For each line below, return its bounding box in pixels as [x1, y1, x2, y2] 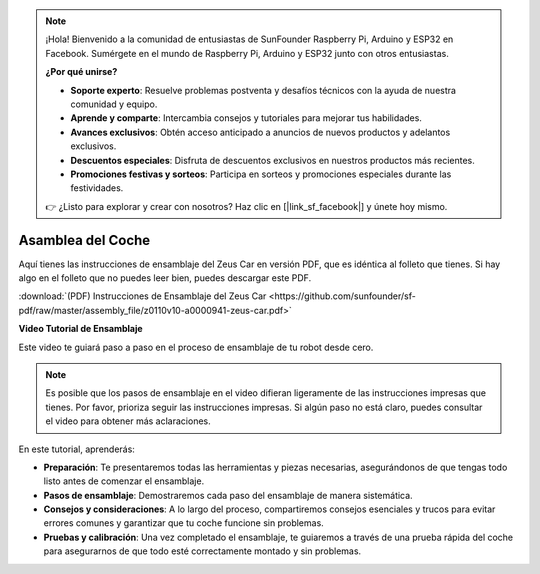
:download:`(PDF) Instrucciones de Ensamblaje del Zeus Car [18, 290, 267, 302]
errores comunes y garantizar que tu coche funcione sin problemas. [43, 517, 324, 529]
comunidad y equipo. [70, 98, 158, 110]
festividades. [70, 182, 124, 194]
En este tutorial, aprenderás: [18, 443, 135, 455]
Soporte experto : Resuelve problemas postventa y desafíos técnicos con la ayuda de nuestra [70, 84, 457, 96]
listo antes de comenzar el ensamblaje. [43, 475, 205, 487]
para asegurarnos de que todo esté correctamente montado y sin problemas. [43, 545, 362, 557]
